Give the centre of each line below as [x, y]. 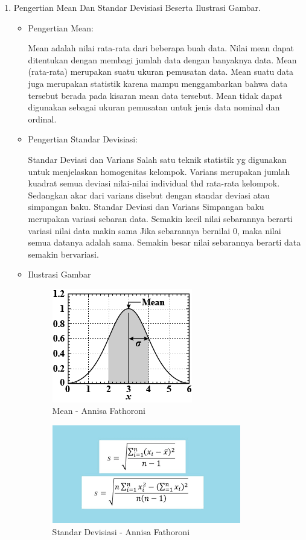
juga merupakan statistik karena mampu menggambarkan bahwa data [158, 83]
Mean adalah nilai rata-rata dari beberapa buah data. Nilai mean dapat [161, 48]
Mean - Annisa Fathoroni [99, 411]
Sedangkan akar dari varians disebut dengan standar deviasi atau [149, 195]
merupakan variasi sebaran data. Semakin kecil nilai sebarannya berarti [160, 218]
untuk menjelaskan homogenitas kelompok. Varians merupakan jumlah [159, 171]
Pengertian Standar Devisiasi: [83, 139]
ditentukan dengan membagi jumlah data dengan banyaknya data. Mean [162, 59]
